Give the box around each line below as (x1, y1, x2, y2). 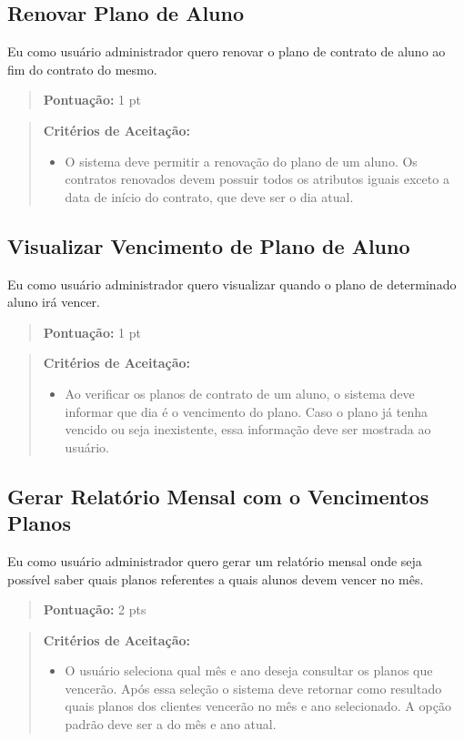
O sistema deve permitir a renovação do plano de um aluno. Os (65, 151, 418, 170)
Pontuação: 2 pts (43, 600, 146, 619)
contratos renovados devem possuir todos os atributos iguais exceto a (65, 169, 449, 188)
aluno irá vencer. (7, 292, 100, 311)
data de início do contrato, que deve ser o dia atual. (65, 187, 354, 206)
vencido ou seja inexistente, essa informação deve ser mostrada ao (65, 420, 431, 439)
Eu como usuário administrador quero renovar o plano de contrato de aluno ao (7, 42, 446, 61)
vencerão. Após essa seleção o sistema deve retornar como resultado (65, 678, 442, 697)
